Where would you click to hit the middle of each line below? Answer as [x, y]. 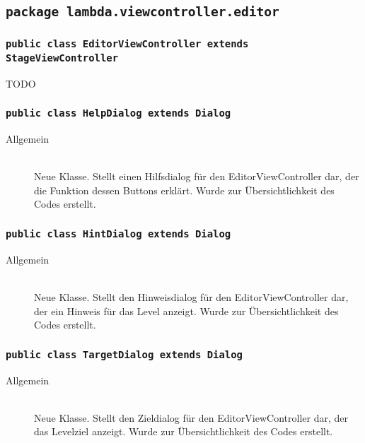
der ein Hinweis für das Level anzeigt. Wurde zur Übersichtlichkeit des [186, 311]
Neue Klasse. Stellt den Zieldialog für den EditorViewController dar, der [191, 417]
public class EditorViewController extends [127, 44]
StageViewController [62, 58]
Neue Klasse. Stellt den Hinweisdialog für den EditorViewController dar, [191, 296]
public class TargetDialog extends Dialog [124, 354]
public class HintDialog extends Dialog [118, 234]
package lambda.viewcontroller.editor [143, 12]
